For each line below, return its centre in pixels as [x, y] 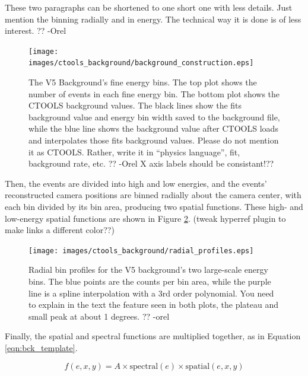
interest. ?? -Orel [36, 31]
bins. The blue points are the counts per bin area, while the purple [150, 281]
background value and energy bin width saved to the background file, [154, 117]
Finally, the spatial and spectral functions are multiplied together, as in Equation [153, 336]
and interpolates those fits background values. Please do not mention [154, 140]
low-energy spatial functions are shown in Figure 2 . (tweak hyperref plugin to [145, 218]
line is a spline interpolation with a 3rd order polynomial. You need [151, 293]
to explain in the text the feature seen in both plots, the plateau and [153, 305]
